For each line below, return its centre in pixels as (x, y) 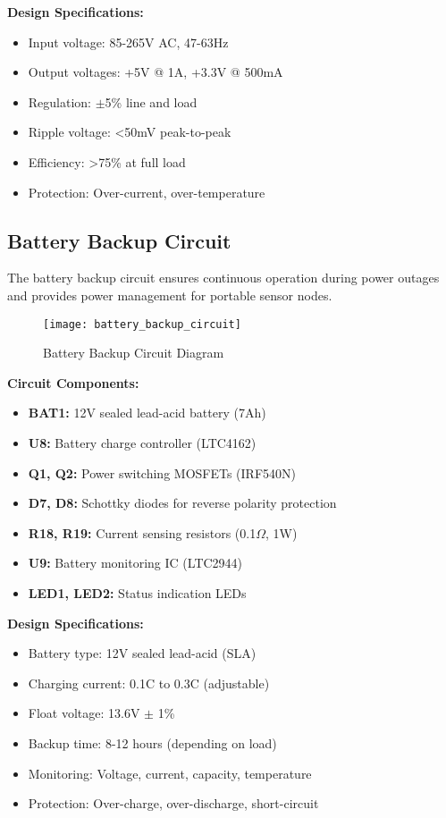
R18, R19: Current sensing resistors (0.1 (142, 532)
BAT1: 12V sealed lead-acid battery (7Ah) (147, 413)
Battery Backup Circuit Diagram (134, 353)
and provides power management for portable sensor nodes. (170, 295)
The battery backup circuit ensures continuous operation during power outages (223, 278)
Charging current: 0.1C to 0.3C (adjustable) (149, 683)
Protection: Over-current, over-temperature (147, 192)
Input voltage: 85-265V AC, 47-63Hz (128, 42)
